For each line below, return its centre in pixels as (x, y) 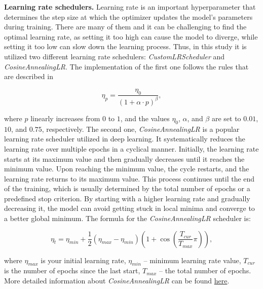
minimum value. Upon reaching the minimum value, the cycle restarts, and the (127, 169)
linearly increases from (65, 118)
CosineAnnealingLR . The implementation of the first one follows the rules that (126, 66)
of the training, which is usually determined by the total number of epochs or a (127, 188)
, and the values (145, 118)
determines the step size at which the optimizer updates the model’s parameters (128, 16)
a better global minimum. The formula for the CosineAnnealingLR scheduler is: (127, 218)
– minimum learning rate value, (192, 260)
